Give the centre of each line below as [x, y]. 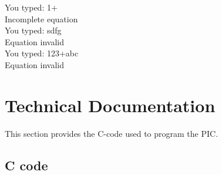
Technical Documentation [110, 105]
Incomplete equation [41, 18]
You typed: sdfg [33, 30]
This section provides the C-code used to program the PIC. [112, 133]
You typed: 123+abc [42, 53]
